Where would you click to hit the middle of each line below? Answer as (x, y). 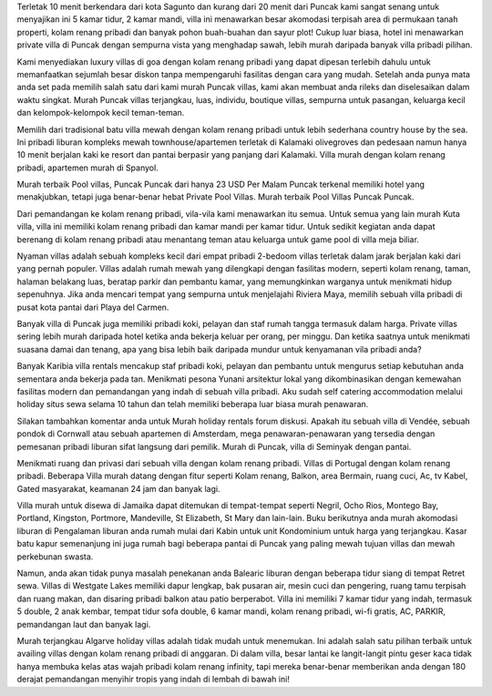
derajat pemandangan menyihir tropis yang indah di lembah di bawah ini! (154, 680)
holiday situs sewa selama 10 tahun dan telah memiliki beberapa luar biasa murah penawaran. (193, 404)
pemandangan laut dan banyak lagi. (84, 624)
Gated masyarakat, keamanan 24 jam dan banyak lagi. (118, 488)
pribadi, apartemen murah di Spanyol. (87, 168)
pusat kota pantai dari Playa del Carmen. (93, 307)
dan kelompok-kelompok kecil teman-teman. (101, 113)
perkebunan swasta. (55, 557)
